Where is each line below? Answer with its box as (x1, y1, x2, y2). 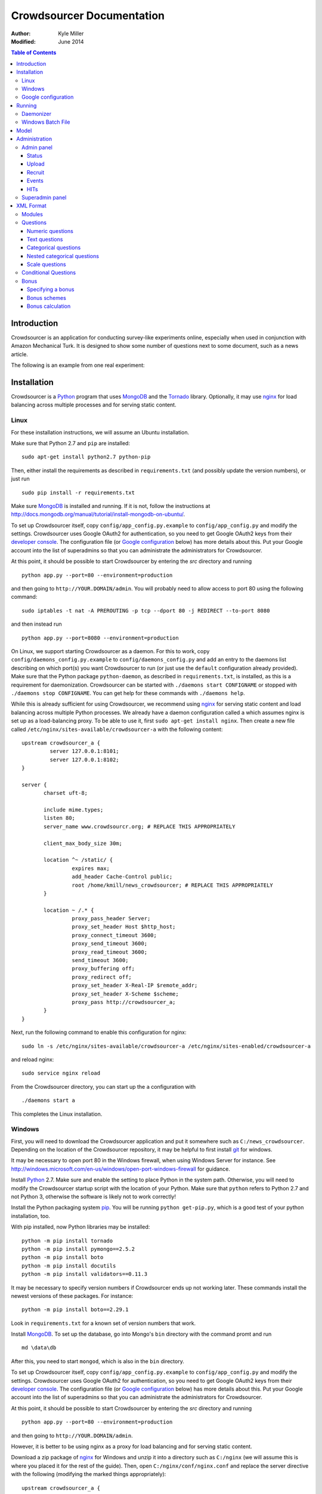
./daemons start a (21, 1097, 76, 1104)
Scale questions (27, 261, 66, 268)
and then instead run (11, 620, 62, 627)
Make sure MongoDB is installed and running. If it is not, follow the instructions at (11, 502, 210, 509)
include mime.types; (44, 807, 104, 813)
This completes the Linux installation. (11, 1110, 103, 1118)
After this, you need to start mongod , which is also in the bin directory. (11, 1357, 184, 1365)
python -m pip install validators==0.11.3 (21, 1270, 148, 1278)
